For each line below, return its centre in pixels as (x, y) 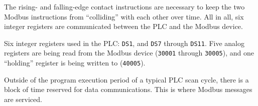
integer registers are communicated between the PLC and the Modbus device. (123, 26)
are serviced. (23, 99)
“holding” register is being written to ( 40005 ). (75, 63)
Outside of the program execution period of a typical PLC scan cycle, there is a (126, 79)
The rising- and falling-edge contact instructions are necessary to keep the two (124, 6)
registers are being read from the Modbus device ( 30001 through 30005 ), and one (129, 53)
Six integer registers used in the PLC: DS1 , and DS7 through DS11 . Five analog (124, 43)
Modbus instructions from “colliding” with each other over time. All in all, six (124, 16)
